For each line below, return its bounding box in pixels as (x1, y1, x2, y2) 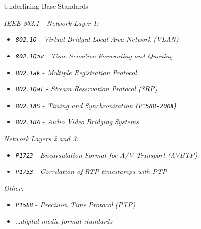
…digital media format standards (15, 216, 113, 226)
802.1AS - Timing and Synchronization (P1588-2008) (15, 100, 177, 110)
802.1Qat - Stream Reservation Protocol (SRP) (15, 84, 158, 94)
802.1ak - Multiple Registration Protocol (15, 67, 137, 77)
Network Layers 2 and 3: (4, 133, 79, 143)
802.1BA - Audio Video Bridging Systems (15, 116, 139, 127)
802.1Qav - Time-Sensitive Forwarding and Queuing (15, 50, 172, 60)
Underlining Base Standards (4, 1, 88, 11)
